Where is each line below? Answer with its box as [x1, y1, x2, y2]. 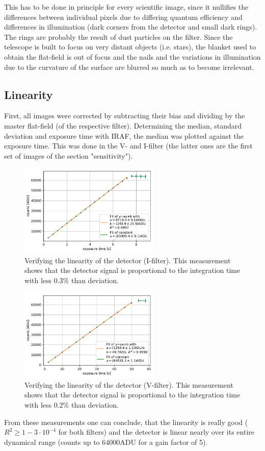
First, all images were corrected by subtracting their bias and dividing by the [4, 110, 245, 121]
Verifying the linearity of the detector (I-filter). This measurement [24, 255, 231, 265]
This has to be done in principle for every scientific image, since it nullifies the [4, 2, 249, 12]
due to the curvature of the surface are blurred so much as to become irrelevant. [4, 61, 254, 72]
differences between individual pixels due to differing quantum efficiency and [4, 11, 243, 22]
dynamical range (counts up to [4, 436, 100, 447]
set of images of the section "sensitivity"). [4, 150, 133, 161]
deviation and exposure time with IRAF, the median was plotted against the [4, 130, 244, 141]
